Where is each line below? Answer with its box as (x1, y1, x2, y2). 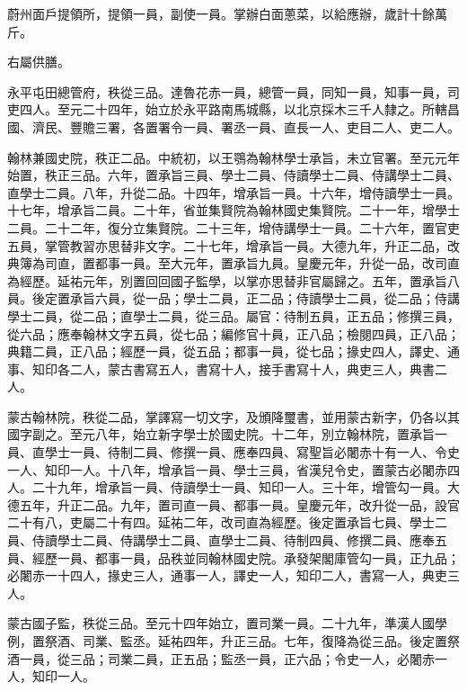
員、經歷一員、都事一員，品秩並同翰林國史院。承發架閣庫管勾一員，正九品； (7, 548, 460, 567)
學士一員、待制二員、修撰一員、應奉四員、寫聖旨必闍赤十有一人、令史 (44, 443, 460, 462)
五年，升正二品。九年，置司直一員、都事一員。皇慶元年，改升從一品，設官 (19, 495, 460, 514)
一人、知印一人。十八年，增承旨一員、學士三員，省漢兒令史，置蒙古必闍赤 (7, 460, 447, 479)
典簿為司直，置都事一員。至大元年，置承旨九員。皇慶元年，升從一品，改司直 (7, 254, 460, 273)
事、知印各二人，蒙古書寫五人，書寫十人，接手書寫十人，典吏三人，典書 (7, 359, 435, 378)
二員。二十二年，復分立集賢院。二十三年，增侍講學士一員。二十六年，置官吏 (7, 218, 460, 237)
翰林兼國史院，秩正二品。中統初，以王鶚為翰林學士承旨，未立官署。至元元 (7, 148, 447, 166)
